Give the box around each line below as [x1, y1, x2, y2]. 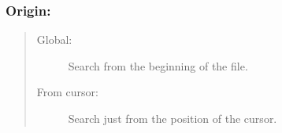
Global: [36, 31, 72, 48]
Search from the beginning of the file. [68, 57, 248, 74]
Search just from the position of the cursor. [68, 110, 277, 126]
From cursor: [36, 84, 98, 100]
